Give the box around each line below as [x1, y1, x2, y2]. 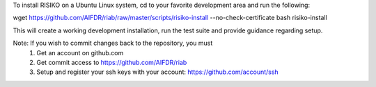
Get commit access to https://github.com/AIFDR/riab [36, 58, 187, 66]
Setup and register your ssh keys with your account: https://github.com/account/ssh [36, 68, 279, 76]
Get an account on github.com [36, 48, 124, 57]
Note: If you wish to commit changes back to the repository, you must [13, 39, 213, 48]
